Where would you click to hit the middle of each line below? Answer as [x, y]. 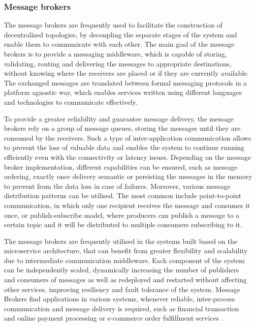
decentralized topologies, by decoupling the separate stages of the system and [121, 34]
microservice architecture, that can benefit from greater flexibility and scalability [126, 251]
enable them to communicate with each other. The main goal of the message [119, 44]
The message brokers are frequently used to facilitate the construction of [113, 25]
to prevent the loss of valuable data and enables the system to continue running [124, 147]
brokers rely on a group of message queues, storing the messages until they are [122, 128]
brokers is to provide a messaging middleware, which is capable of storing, [115, 54]
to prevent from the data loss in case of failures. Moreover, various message [117, 186]
